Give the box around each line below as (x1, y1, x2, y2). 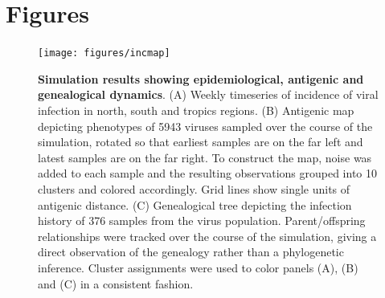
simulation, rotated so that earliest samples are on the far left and (38, 133, 363, 150)
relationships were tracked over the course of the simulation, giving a (38, 227, 377, 244)
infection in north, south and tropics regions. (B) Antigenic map (38, 101, 354, 118)
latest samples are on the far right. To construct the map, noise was (38, 149, 372, 165)
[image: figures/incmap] (38, 47, 170, 59)
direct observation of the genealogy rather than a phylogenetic (38, 243, 344, 260)
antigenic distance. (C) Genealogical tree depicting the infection (38, 196, 352, 213)
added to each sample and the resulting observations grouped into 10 (38, 165, 377, 182)
